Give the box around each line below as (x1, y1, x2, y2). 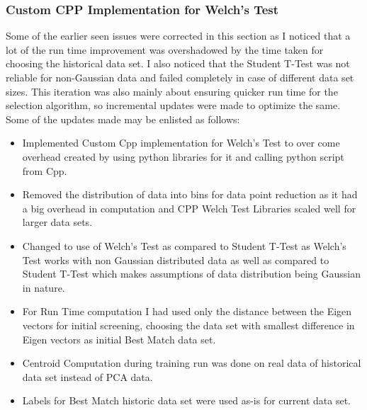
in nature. (22, 280, 65, 295)
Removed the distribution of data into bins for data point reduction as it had (22, 187, 358, 202)
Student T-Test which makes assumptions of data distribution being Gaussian (22, 266, 361, 281)
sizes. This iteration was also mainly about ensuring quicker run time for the (6, 84, 338, 98)
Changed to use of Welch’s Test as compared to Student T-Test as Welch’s (22, 238, 346, 253)
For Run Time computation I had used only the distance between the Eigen (22, 304, 352, 319)
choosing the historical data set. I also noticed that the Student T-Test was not (6, 56, 350, 71)
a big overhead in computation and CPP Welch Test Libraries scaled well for (22, 200, 356, 215)
